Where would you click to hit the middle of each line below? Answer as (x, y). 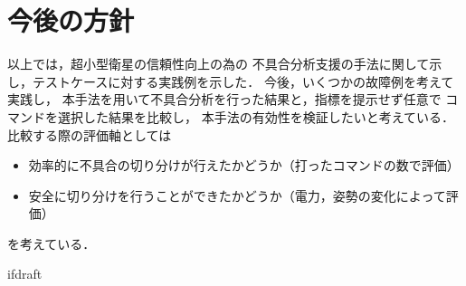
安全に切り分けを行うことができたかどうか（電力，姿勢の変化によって (237, 195)
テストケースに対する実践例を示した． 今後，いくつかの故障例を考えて (243, 81)
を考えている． (52, 243)
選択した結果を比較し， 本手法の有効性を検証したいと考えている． (256, 116)
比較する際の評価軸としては (90, 134)
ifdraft (25, 274)
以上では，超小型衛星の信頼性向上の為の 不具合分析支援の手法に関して (219, 64)
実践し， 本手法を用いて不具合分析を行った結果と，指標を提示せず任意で (224, 99)
